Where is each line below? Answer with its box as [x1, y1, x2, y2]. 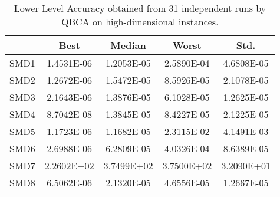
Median [110, 38, 146, 52]
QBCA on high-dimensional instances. [61, 15, 219, 28]
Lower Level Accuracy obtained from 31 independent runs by [14, 1, 266, 15]
